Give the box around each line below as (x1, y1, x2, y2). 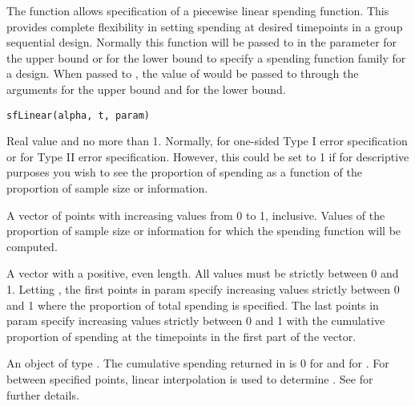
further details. (6, 386, 79, 403)
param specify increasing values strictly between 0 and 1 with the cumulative (6, 312, 385, 329)
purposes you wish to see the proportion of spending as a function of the (6, 164, 362, 181)
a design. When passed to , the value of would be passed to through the (6, 65, 359, 82)
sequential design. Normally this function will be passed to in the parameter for (6, 34, 397, 51)
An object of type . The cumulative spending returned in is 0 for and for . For (6, 355, 389, 371)
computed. (6, 238, 58, 254)
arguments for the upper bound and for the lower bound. (6, 80, 286, 97)
